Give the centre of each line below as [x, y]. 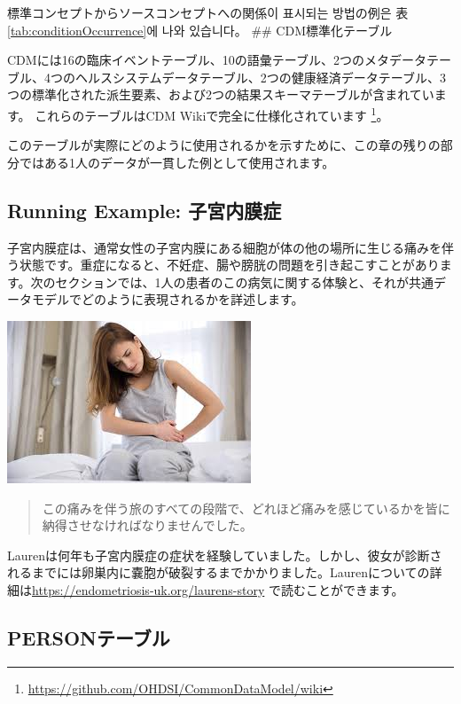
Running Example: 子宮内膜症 [145, 210]
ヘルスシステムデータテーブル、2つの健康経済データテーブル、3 [260, 77]
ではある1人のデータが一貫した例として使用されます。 [177, 162]
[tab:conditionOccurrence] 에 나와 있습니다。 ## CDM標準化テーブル [200, 30]
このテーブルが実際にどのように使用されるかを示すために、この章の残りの [224, 145]
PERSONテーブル [89, 637]
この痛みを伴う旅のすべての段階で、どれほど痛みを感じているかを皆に [246, 508]
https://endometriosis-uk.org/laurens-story [148, 589]
